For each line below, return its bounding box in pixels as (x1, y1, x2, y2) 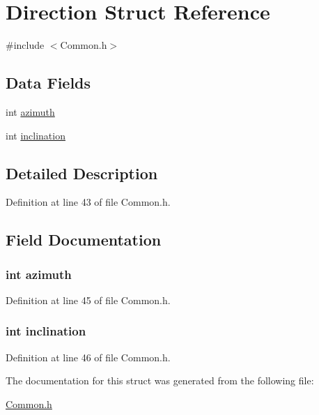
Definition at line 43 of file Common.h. (6, 195, 171, 209)
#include (6, 38, 45, 52)
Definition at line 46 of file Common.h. (6, 349, 171, 364)
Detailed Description (6, 162, 158, 183)
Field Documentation (6, 229, 162, 250)
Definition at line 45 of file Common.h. (6, 292, 171, 307)
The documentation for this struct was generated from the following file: (6, 373, 314, 388)
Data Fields (6, 72, 91, 93)
